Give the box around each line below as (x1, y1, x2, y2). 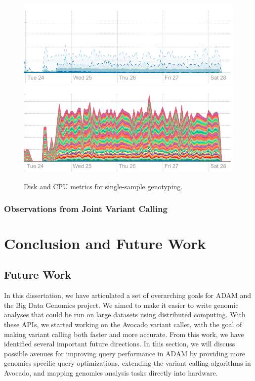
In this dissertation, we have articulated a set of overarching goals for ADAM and (4, 290, 252, 300)
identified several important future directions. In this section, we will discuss (4, 339, 235, 349)
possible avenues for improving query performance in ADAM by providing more (4, 348, 246, 358)
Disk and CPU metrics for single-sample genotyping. (24, 181, 183, 192)
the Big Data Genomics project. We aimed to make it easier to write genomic (4, 299, 239, 310)
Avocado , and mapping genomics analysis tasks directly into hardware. (4, 367, 218, 378)
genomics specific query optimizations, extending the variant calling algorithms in (4, 358, 251, 368)
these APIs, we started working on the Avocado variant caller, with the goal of (4, 319, 242, 329)
